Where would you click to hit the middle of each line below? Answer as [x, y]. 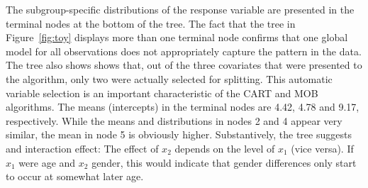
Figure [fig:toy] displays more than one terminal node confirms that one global [177, 37]
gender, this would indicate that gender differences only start [224, 162]
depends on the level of [225, 148]
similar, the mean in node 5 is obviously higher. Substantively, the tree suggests [179, 134]
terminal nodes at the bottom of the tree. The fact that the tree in [151, 23]
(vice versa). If [322, 148]
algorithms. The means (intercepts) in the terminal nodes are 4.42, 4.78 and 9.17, [183, 107]
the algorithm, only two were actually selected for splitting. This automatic [169, 78]
